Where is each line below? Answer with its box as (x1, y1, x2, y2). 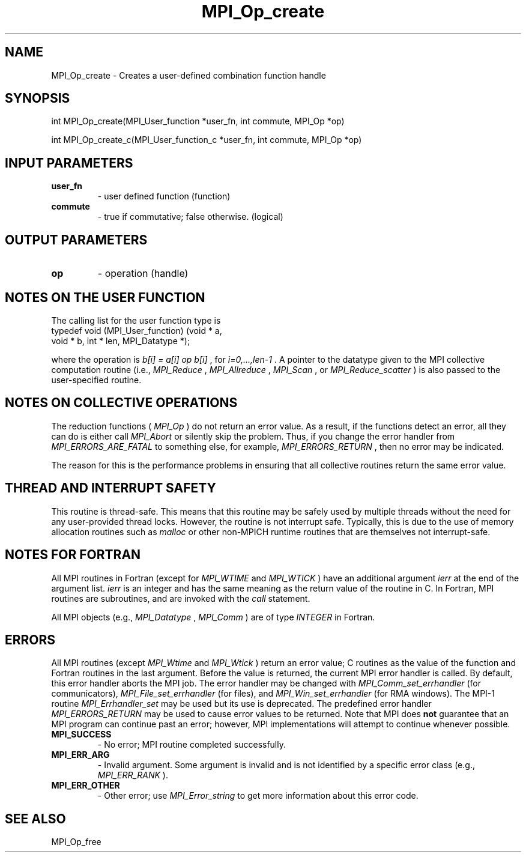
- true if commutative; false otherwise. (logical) (97, 211, 283, 222)
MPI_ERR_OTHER (51, 780, 120, 791)
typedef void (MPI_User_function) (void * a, (51, 325, 222, 336)
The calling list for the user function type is (51, 315, 221, 326)
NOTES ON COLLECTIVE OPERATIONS (5, 395, 238, 411)
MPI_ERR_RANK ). (97, 770, 168, 781)
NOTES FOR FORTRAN (5, 547, 141, 563)
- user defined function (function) (97, 191, 231, 202)
